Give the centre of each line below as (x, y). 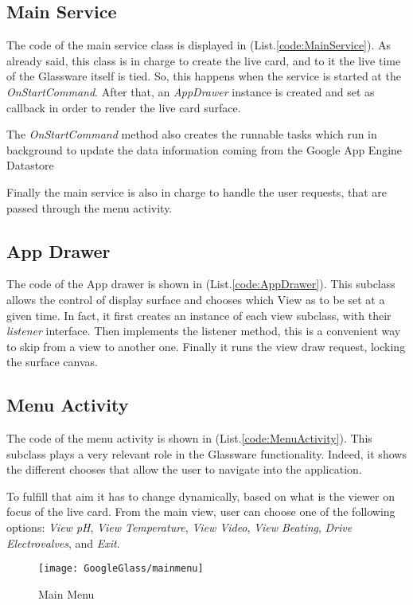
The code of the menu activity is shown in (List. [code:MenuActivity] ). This (189, 438)
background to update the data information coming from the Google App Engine (205, 149)
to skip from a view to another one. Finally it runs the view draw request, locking (206, 346)
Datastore (30, 165)
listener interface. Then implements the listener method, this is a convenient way (204, 331)
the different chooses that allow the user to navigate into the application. (184, 469)
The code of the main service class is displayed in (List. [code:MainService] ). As (199, 45)
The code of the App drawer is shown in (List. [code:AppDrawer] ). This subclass (201, 284)
